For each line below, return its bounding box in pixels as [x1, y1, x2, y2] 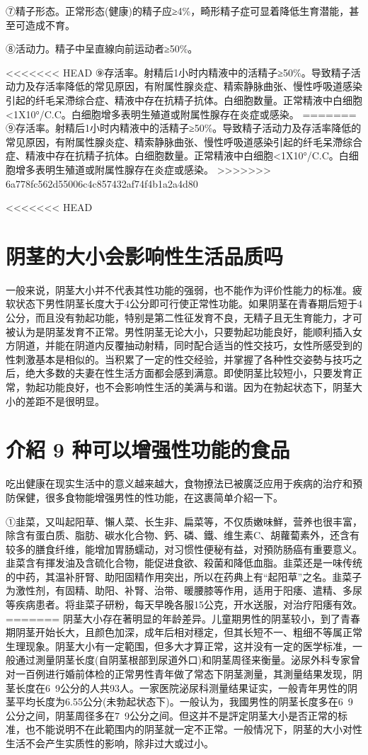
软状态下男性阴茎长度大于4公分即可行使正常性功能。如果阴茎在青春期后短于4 [6, 296, 362, 311]
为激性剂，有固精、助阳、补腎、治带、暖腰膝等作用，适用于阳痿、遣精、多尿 [6, 583, 362, 598]
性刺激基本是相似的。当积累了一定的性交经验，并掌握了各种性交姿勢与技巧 [6, 351, 352, 366]
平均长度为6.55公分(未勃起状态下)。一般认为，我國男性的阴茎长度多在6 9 [15, 694, 353, 709]
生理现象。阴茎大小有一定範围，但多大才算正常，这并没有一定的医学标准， [6, 638, 352, 653]
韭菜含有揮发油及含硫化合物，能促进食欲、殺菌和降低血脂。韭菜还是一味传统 [6, 555, 362, 570]
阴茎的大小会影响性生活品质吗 [6, 241, 284, 270]
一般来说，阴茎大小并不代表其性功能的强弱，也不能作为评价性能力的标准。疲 [6, 282, 362, 297]
